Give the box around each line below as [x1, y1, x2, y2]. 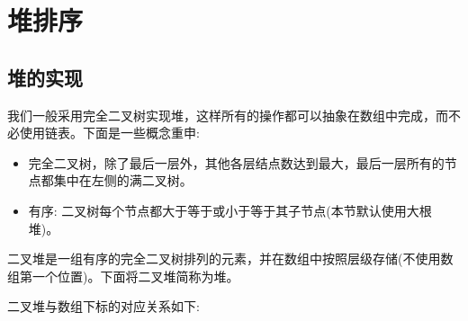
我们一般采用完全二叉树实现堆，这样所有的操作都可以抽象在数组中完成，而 [7, 105, 448, 124]
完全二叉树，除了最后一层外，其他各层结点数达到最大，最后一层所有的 [28, 153, 445, 172]
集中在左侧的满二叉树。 [53, 171, 193, 190]
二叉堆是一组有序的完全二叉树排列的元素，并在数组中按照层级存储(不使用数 [7, 249, 454, 268]
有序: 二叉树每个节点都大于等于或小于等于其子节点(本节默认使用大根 [28, 201, 432, 219]
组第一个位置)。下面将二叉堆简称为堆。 [7, 266, 239, 285]
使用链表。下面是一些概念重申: [19, 123, 200, 142]
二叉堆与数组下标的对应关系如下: [7, 297, 200, 316]
